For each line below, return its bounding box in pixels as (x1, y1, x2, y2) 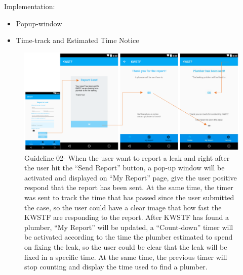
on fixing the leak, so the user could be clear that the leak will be (24, 241, 227, 252)
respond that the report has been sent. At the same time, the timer (24, 182, 233, 193)
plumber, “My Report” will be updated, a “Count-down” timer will (24, 221, 233, 232)
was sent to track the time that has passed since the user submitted (24, 192, 234, 202)
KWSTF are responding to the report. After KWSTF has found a (24, 212, 229, 222)
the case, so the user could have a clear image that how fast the (24, 202, 222, 212)
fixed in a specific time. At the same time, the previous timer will (24, 251, 227, 262)
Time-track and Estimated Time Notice (16, 35, 139, 45)
